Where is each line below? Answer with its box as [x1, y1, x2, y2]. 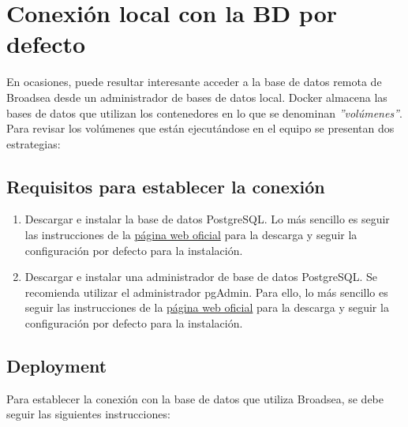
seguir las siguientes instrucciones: [6, 406, 170, 422]
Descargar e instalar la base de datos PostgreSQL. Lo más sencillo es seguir [24, 211, 390, 227]
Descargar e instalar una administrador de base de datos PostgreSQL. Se [24, 268, 377, 285]
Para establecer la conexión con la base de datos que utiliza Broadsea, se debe [6, 390, 384, 406]
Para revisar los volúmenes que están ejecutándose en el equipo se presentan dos [6, 120, 395, 137]
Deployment [6, 354, 107, 378]
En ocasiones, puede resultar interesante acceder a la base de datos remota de [6, 73, 382, 90]
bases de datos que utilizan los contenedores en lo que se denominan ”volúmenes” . [6, 104, 402, 121]
